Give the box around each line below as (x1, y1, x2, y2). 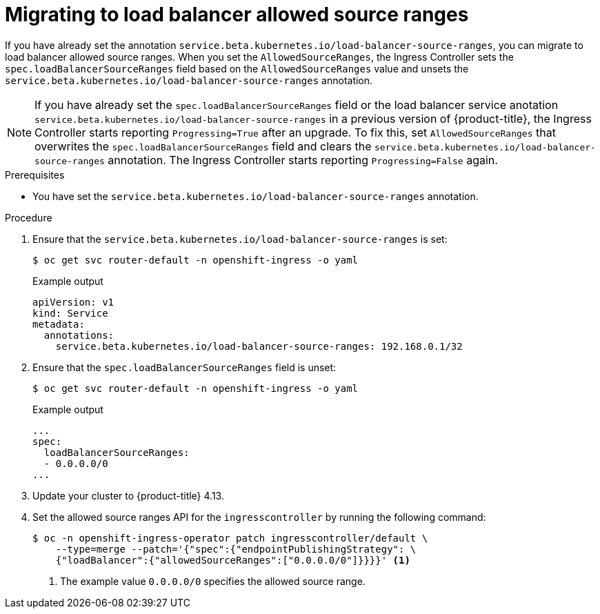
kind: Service (32, 307, 108, 319)
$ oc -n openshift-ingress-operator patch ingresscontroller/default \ (32, 532, 428, 544)
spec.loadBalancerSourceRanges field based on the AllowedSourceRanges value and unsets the (5, 62, 469, 75)
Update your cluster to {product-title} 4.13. (32, 489, 224, 502)
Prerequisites (5, 168, 65, 181)
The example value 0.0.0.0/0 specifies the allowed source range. (60, 575, 366, 587)
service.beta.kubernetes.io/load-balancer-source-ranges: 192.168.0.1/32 (55, 340, 463, 352)
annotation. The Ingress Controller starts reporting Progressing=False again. (108, 152, 498, 167)
